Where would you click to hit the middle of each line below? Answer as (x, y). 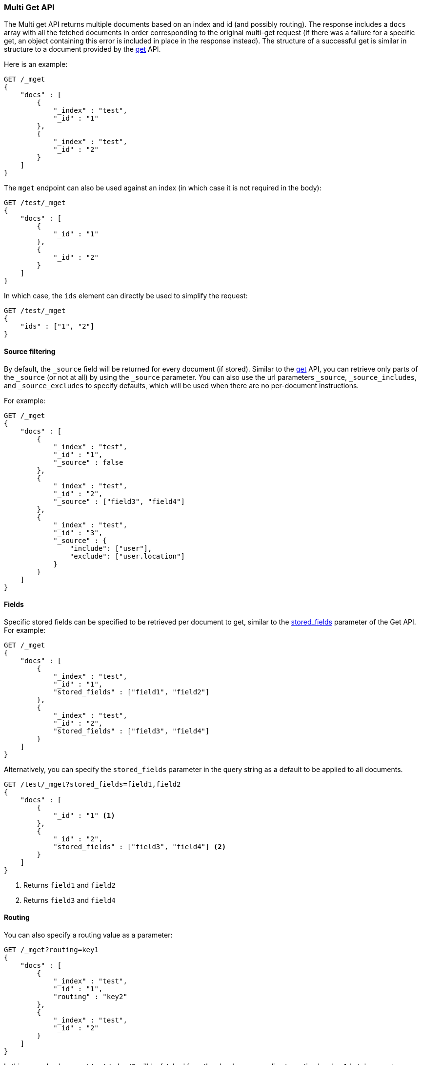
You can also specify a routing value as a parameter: (88, 935)
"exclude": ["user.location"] (127, 556)
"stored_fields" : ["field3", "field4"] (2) (140, 846)
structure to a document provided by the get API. (82, 49)
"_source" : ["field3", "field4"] (119, 501)
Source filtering (30, 351)
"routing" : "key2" (90, 997)
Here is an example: (36, 64)
